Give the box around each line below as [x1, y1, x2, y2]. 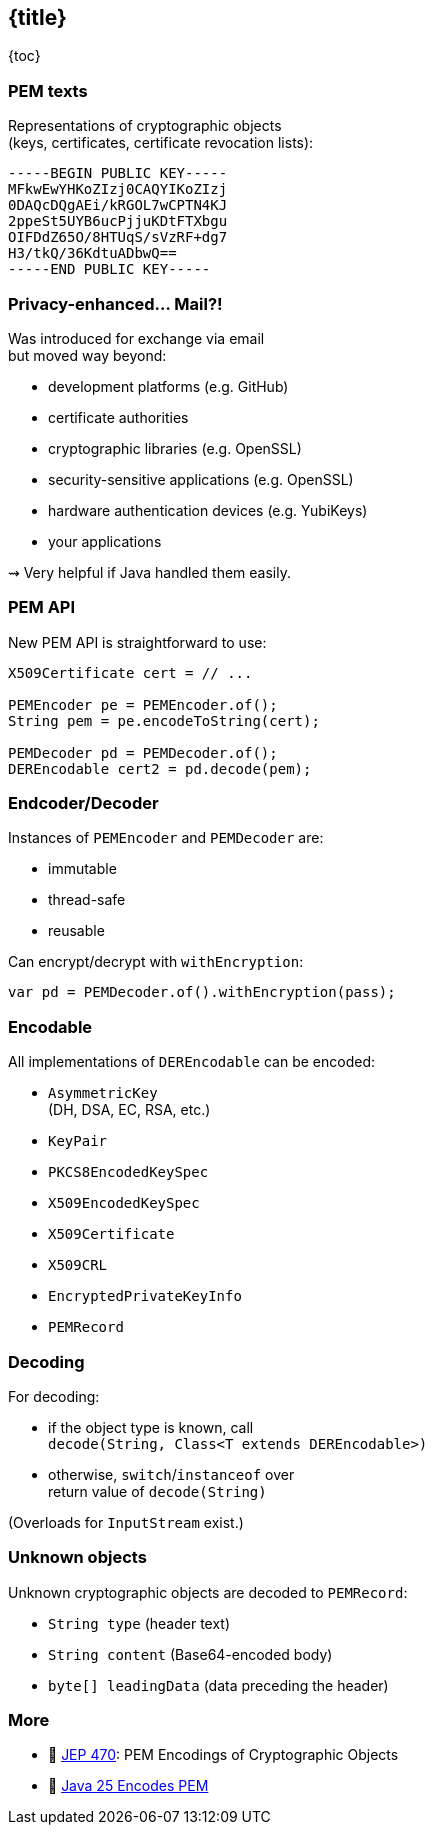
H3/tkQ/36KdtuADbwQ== [8, 245, 177, 262]
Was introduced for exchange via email [8, 329, 265, 347]
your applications [48, 532, 162, 550]
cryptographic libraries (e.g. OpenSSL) [48, 439, 302, 457]
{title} [8, 5, 67, 30]
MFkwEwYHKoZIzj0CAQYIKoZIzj [8, 181, 228, 198]
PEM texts [8, 80, 88, 101]
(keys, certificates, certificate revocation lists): [8, 134, 314, 152]
